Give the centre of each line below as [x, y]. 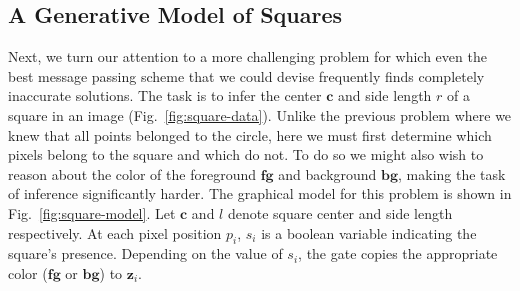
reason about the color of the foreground [132, 173]
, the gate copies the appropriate [398, 253]
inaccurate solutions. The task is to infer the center [165, 95]
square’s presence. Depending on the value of [145, 253]
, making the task [452, 173]
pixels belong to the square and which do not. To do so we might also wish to [246, 154]
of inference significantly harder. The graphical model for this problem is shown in [260, 193]
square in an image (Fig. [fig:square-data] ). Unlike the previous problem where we [260, 114]
